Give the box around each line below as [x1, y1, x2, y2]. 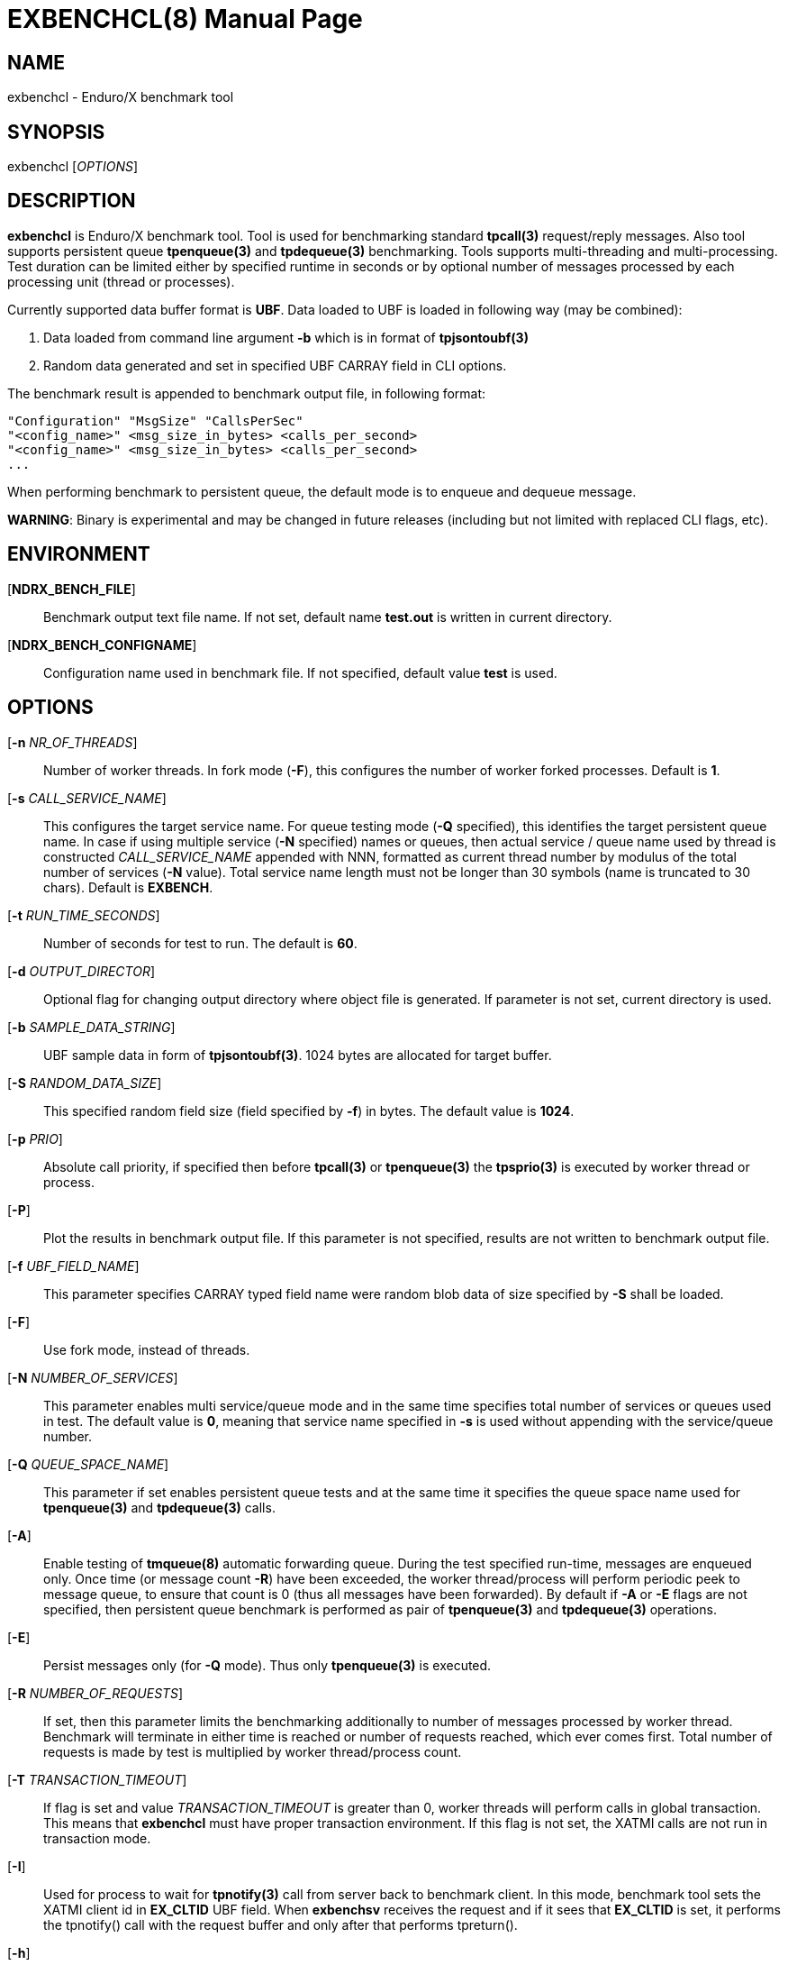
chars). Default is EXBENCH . [43, 879, 213, 895]
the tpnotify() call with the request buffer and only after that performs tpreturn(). [43, 1916, 518, 1933]
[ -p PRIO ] [7, 1130, 63, 1147]
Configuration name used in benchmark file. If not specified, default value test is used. [43, 664, 557, 681]
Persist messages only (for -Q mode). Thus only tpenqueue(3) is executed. [43, 1657, 492, 1673]
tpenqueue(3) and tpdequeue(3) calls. [43, 1499, 276, 1515]
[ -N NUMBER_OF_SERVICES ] [7, 1369, 178, 1385]
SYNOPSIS [7, 120, 105, 143]
